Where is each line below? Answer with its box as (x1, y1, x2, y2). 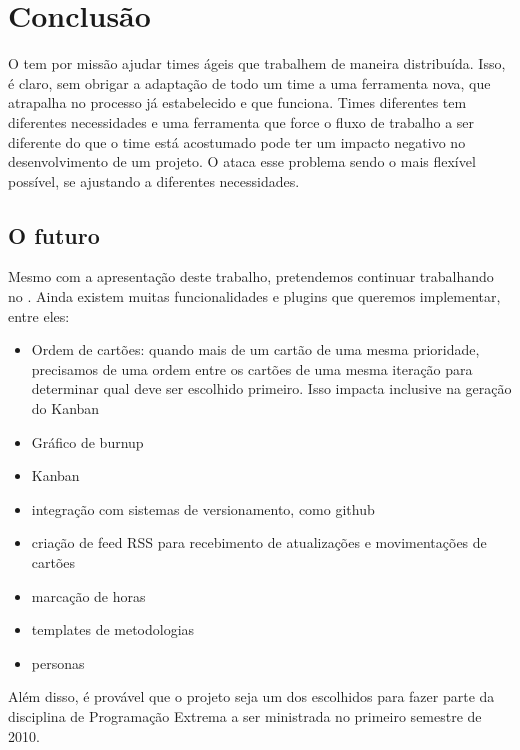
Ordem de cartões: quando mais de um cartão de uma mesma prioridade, (31, 339, 480, 360)
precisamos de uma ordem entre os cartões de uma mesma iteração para (31, 358, 473, 379)
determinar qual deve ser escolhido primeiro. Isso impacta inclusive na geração (31, 378, 512, 399)
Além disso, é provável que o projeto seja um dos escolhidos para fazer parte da (8, 686, 495, 707)
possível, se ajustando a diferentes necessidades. (8, 170, 300, 191)
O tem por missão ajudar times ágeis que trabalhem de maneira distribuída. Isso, (8, 53, 506, 74)
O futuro (8, 219, 100, 250)
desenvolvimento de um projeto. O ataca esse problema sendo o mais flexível (8, 151, 476, 172)
